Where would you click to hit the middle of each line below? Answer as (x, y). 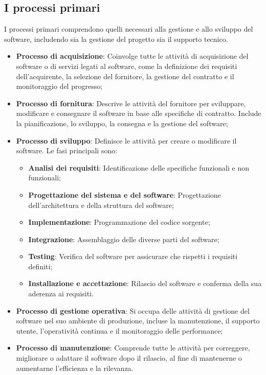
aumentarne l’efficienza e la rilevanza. (75, 368)
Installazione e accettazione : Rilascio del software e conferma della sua (145, 283)
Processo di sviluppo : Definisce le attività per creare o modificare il (126, 140)
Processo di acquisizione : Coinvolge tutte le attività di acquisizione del (132, 56)
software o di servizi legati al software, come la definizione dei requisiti (127, 66)
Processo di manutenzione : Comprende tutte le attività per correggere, (133, 348)
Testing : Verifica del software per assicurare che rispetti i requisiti (133, 256)
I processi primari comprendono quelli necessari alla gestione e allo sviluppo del (129, 29)
